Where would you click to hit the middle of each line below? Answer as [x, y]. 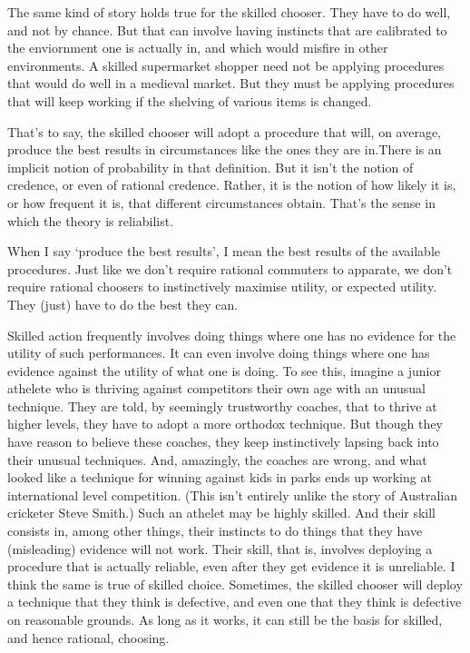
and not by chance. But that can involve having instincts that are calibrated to [227, 30]
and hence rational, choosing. [88, 637]
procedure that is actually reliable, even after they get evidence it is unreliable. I [231, 566]
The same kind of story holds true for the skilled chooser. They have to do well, [229, 12]
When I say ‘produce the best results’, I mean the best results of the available [224, 251]
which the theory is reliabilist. [91, 220]
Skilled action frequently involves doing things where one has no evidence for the [232, 335]
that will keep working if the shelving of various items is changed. [190, 100]
